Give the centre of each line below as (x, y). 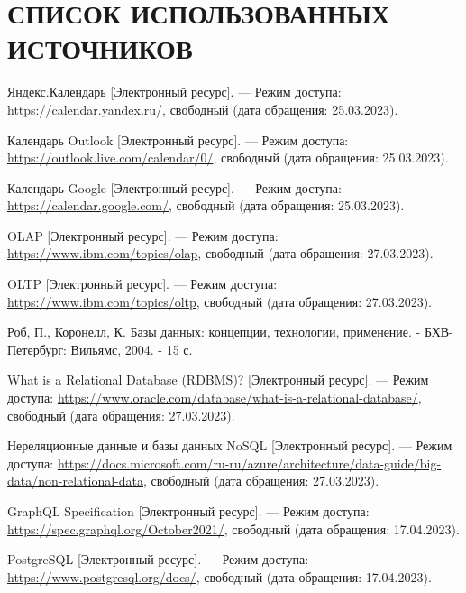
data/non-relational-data (75, 481)
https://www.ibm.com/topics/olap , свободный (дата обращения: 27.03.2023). (220, 253)
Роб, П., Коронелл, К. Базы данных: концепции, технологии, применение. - (214, 332)
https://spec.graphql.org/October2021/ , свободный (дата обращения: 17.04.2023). (233, 528)
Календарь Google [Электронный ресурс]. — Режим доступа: (174, 187)
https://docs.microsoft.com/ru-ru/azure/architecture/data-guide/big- (249, 463)
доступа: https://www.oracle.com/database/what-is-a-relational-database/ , (215, 398)
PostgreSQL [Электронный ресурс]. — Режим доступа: (158, 559)
